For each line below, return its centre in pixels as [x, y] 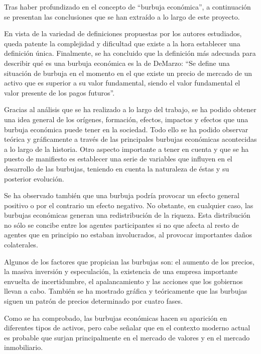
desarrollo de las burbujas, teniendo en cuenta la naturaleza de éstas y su [117, 168]
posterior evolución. [34, 178]
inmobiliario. [24, 347]
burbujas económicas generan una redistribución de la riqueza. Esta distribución [127, 215]
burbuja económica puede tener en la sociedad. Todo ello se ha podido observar [126, 129]
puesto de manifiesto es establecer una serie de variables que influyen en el [118, 159]
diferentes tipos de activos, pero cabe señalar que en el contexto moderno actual [127, 328]
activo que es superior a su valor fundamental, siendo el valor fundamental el [122, 83]
